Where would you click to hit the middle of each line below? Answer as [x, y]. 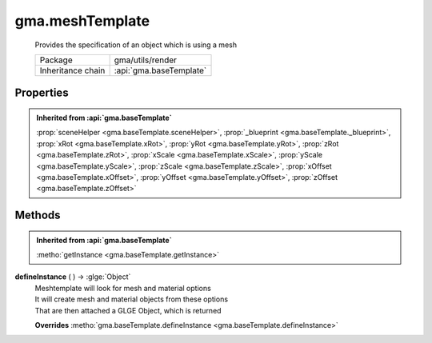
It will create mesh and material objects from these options [131, 299]
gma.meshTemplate [82, 21]
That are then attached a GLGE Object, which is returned [128, 310]
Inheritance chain [72, 70]
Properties [42, 93]
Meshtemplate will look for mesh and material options [123, 288]
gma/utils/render [146, 60]
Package [56, 60]
